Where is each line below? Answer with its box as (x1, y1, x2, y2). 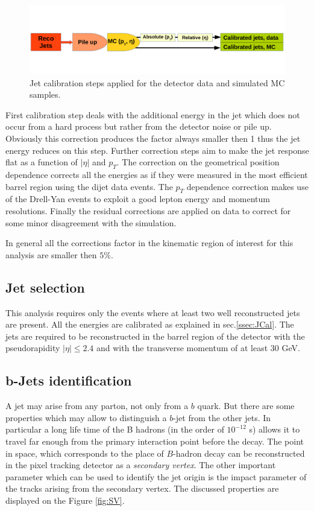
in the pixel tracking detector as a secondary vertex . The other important (5, 459, 276, 471)
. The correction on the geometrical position (116, 156, 280, 168)
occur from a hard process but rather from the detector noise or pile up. (5, 120, 272, 133)
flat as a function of (5, 156, 78, 168)
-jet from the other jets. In (173, 411, 271, 424)
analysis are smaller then (5, 248, 97, 261)
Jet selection (5, 278, 85, 296)
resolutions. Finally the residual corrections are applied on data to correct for (5, 205, 291, 217)
